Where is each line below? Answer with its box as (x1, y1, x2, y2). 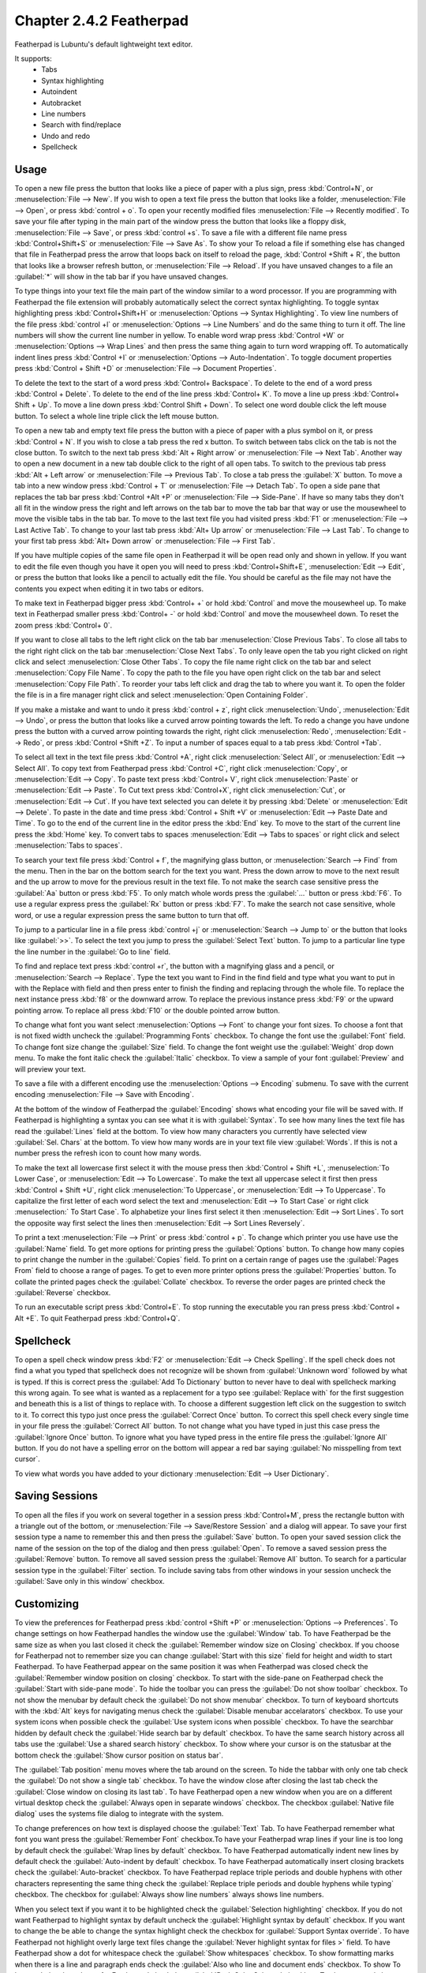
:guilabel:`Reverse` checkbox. (14, 1288, 111, 1297)
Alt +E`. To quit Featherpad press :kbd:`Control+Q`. (14, 1313, 181, 1323)
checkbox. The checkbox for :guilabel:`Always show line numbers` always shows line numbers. (14, 1890, 324, 1900)
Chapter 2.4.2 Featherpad (14, 12, 189, 29)
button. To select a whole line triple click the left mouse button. (14, 411, 219, 421)
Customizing (14, 1597, 79, 1610)
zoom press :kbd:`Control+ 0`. (14, 620, 113, 630)
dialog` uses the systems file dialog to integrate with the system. (14, 1809, 224, 1818)
